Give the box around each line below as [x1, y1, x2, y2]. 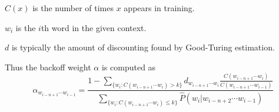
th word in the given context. [41, 21, 147, 33]
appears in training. [124, 2, 195, 13]
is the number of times [32, 2, 114, 13]
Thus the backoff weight [5, 60, 91, 73]
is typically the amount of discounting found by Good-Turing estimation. [11, 41, 275, 53]
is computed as [101, 60, 156, 73]
